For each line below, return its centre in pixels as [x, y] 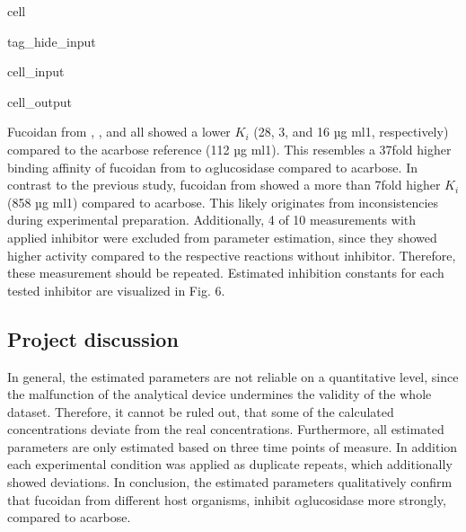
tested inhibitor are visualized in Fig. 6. [116, 290]
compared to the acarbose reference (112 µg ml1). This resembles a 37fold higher [229, 149]
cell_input [36, 71]
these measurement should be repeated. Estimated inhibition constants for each [226, 273]
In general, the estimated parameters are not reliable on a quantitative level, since [233, 376]
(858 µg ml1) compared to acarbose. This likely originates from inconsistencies [223, 202]
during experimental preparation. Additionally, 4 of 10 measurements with [212, 220]
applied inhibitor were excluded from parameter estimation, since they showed [222, 237]
